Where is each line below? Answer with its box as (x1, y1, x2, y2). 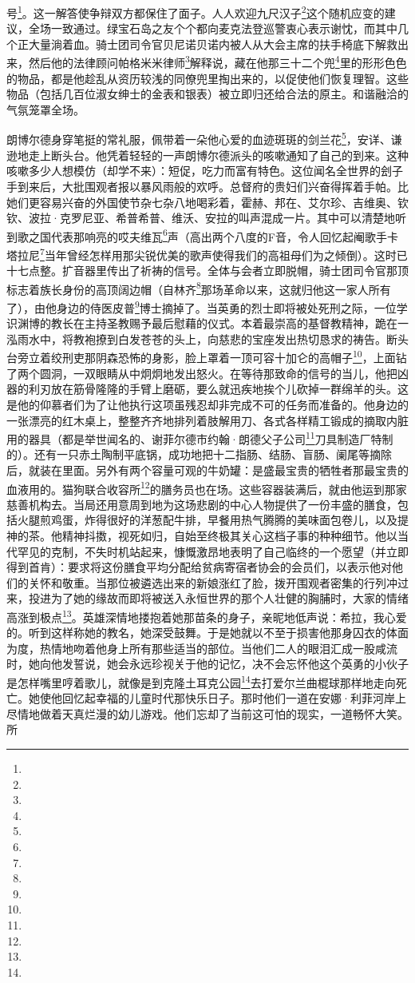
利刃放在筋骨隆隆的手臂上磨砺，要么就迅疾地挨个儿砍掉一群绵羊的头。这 (28, 380, 409, 397)
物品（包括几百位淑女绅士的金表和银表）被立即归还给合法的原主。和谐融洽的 (6, 86, 409, 102)
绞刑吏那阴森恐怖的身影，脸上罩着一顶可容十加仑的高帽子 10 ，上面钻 (50, 347, 407, 366)
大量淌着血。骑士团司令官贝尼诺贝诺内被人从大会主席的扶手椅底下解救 (28, 35, 397, 52)
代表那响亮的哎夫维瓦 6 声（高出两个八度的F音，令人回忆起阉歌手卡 (50, 225, 398, 245)
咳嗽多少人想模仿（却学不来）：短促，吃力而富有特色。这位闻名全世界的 (6, 162, 381, 179)
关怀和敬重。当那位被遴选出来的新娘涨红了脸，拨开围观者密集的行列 (28, 574, 386, 591)
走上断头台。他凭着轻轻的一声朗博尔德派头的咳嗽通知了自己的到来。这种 (28, 146, 409, 163)
